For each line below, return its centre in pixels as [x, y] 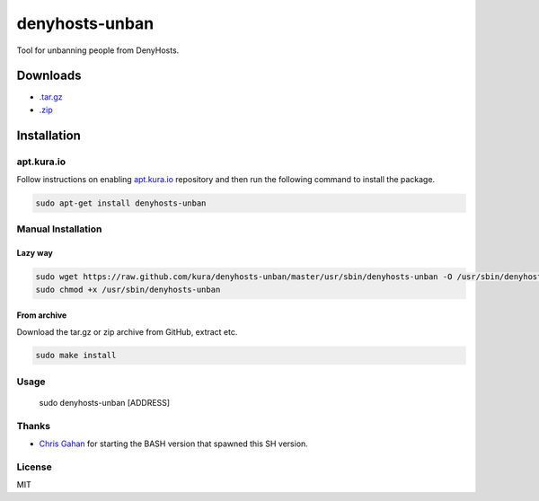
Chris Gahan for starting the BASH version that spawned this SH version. [174, 444]
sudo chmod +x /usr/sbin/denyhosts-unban [128, 289]
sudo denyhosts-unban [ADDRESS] [105, 403]
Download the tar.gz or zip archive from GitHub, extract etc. [127, 331]
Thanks [34, 426]
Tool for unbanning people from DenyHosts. [98, 50]
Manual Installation [59, 229]
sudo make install [76, 356]
